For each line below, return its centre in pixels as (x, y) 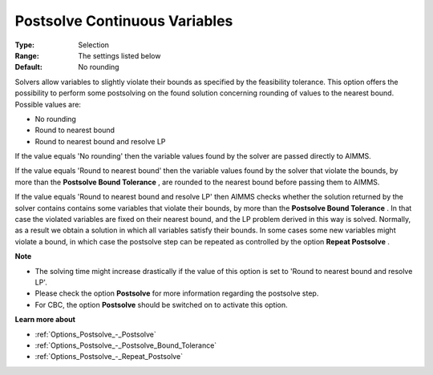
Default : (29, 67)
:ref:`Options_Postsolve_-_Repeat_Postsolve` (109, 357)
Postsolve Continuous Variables (124, 21)
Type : (25, 45)
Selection (94, 45)
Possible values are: (48, 104)
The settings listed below (119, 55)
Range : (27, 55)
